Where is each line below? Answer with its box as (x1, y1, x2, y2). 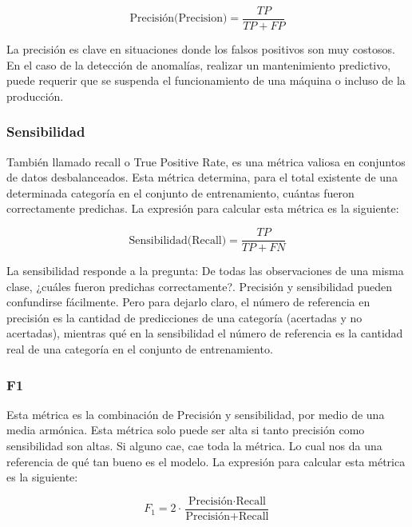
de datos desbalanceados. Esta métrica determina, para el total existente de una (6, 169, 398, 186)
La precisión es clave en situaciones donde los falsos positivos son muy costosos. (6, 41, 395, 58)
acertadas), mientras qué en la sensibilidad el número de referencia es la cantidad (6, 325, 403, 341)
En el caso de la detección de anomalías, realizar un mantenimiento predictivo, (6, 56, 391, 73)
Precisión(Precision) (129, 13, 228, 25)
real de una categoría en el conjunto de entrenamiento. (6, 341, 273, 357)
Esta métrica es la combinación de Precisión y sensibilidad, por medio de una (6, 405, 385, 422)
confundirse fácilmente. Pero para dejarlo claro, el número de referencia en (6, 293, 370, 310)
